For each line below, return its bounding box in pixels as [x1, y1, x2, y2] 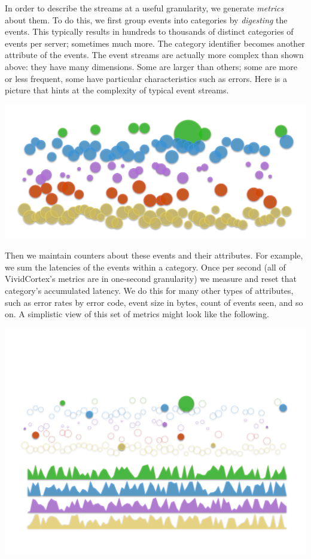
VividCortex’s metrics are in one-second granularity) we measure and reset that [5, 272, 297, 285]
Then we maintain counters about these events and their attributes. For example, [5, 249, 303, 262]
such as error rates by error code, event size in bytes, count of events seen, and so [5, 296, 303, 308]
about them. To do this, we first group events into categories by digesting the [5, 13, 288, 26]
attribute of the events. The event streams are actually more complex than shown [5, 48, 304, 61]
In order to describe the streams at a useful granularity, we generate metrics [5, 2, 284, 14]
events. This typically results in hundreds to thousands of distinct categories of [5, 25, 294, 38]
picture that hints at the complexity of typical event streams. [5, 84, 229, 96]
